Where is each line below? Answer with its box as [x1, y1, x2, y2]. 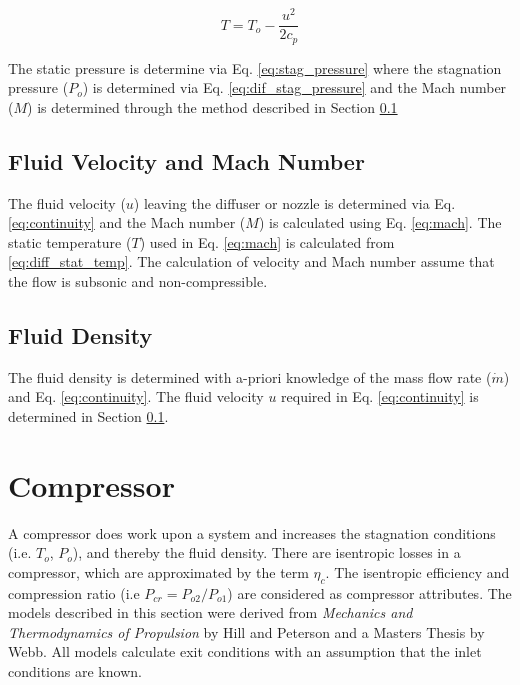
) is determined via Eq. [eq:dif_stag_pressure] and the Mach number [82, 77, 507, 98]
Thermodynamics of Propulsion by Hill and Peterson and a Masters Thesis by [8, 621, 485, 642]
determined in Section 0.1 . [8, 405, 169, 426]
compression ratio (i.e [8, 582, 140, 603]
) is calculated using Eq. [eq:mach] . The [258, 212, 502, 233]
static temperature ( [8, 231, 132, 252]
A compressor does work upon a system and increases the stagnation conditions [8, 522, 496, 543]
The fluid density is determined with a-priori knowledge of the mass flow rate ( [8, 366, 492, 387]
